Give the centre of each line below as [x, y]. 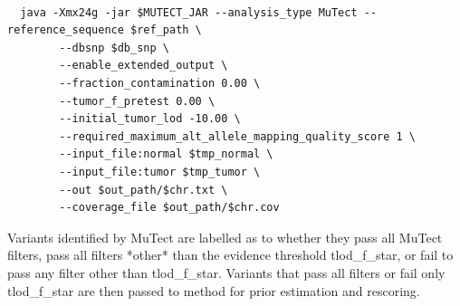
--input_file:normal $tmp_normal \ [166, 154]
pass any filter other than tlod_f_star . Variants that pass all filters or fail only [226, 272]
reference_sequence [66, 30]
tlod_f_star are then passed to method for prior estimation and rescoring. [214, 290]
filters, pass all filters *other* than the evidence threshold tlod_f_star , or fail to [230, 255]
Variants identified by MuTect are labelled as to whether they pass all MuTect [225, 237]
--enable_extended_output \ [144, 66]
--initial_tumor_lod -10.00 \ [150, 119]
